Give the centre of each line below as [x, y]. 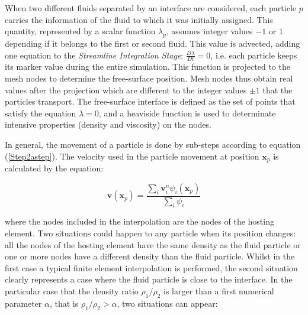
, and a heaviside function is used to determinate [187, 113]
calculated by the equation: [54, 168]
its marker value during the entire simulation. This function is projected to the [147, 66]
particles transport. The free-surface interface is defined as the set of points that [150, 101]
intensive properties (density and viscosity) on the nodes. [108, 124]
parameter [23, 303]
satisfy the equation [41, 113]
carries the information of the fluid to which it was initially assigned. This [139, 19]
